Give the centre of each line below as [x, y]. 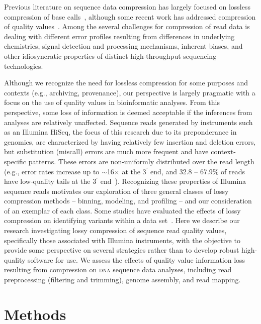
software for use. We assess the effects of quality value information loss [137, 259]
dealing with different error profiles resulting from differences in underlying [119, 36]
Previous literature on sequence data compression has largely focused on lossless [127, 7]
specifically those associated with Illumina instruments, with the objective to [122, 240]
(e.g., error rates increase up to [52, 171]
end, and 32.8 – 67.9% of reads [198, 171]
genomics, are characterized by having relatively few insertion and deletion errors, [130, 141]
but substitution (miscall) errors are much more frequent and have [106, 151]
